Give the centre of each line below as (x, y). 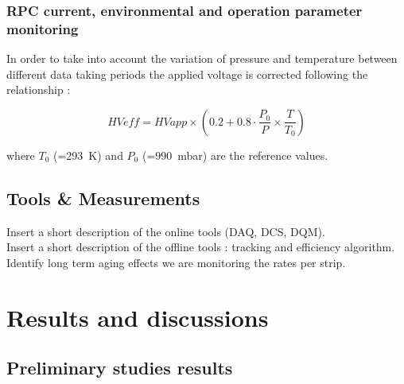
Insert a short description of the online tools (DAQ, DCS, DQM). (166, 231)
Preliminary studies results (120, 368)
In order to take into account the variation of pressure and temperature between (202, 58)
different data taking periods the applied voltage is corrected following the (187, 74)
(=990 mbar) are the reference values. (235, 155)
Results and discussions (138, 317)
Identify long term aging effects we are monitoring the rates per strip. (176, 262)
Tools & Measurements (103, 198)
